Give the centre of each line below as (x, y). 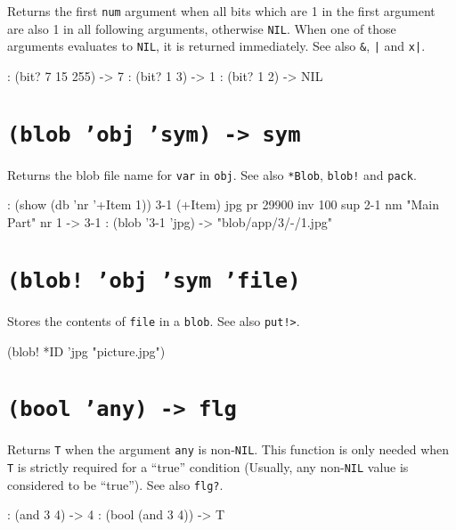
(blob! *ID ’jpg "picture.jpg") (86, 351)
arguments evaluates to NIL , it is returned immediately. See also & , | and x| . (216, 46)
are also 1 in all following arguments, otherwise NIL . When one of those (202, 28)
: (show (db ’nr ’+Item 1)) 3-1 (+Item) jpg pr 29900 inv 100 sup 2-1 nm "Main (223, 204)
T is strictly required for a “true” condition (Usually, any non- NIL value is (208, 467)
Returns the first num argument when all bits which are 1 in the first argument (221, 11)
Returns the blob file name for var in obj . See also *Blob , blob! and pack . (212, 174)
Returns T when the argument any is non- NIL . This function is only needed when (228, 449)
